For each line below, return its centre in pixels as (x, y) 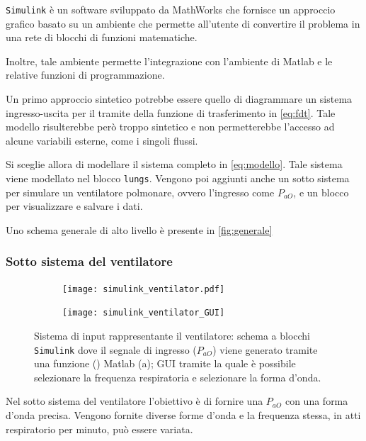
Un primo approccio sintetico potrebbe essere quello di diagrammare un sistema (179, 99)
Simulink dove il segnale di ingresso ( (115, 349)
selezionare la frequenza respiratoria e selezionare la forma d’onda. (178, 377)
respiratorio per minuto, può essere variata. (99, 429)
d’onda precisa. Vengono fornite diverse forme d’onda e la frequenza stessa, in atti (183, 415)
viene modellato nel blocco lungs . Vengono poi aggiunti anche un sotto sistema (178, 178)
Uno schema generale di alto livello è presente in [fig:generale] (139, 229)
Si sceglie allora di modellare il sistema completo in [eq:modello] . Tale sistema (174, 164)
